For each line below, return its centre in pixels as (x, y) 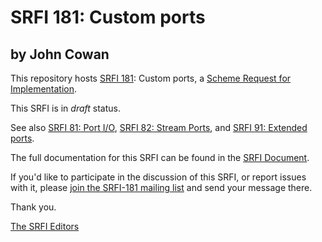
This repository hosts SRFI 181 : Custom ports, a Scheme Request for (151, 78)
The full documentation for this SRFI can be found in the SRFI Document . (160, 157)
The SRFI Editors (45, 226)
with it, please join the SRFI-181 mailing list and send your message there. (161, 187)
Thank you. (33, 207)
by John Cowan (60, 54)
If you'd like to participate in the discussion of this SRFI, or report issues (158, 177)
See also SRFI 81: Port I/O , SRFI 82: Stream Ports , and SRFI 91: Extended (159, 127)
